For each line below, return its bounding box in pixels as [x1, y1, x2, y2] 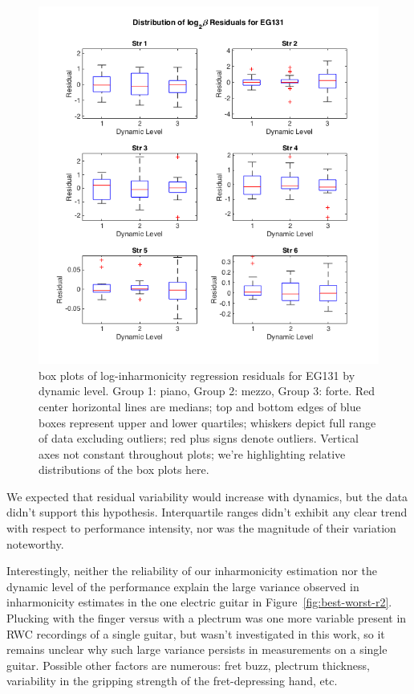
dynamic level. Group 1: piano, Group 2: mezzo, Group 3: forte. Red [39, 382, 375, 399]
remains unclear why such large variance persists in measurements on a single [6, 641, 388, 658]
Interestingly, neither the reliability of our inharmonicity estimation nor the [6, 562, 378, 579]
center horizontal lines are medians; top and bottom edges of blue [39, 398, 361, 414]
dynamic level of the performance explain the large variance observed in [6, 578, 359, 594]
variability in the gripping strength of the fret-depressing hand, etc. [6, 672, 338, 689]
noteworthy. [6, 535, 64, 552]
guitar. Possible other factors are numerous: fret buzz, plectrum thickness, [6, 656, 370, 673]
